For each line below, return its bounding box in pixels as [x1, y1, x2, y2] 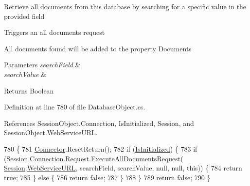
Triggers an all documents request [4, 27, 105, 37]
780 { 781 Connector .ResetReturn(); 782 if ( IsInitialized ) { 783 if [4, 143, 197, 154]
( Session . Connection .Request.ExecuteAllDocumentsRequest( [4, 153, 183, 163]
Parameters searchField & [4, 60, 81, 70]
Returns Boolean [4, 85, 54, 95]
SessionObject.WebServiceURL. [4, 127, 98, 138]
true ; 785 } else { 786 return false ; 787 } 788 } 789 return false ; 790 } [4, 172, 211, 182]
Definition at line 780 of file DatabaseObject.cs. [4, 102, 145, 112]
